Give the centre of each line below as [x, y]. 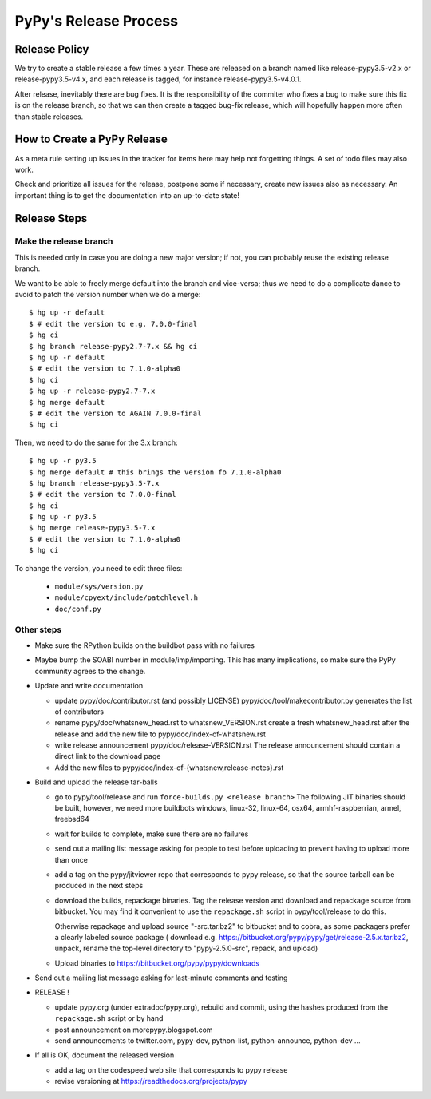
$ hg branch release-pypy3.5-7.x [94, 483]
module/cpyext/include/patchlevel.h [127, 598]
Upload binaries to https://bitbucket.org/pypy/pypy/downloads [157, 963]
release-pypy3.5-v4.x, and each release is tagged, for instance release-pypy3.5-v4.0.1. [158, 79]
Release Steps [51, 218]
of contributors [79, 712]
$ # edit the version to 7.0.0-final [103, 494]
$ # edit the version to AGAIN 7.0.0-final [115, 413]
